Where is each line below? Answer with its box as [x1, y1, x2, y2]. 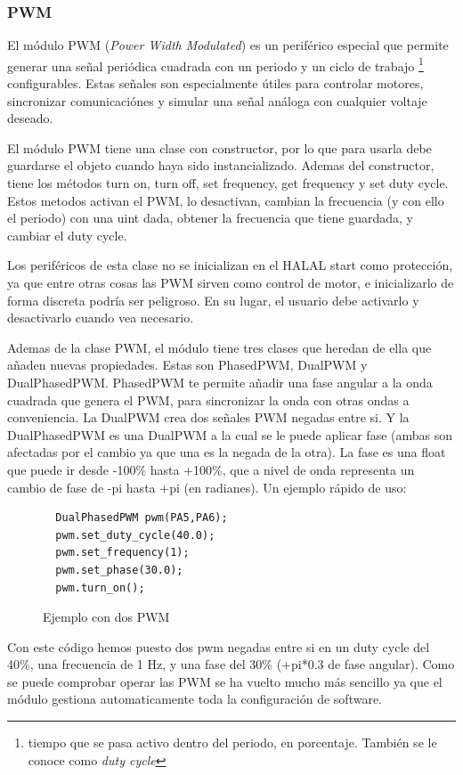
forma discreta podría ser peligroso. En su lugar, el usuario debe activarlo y [7, 290, 419, 309]
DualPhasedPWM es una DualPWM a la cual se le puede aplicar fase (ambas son [7, 425, 453, 444]
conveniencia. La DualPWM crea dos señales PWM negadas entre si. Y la [7, 408, 410, 427]
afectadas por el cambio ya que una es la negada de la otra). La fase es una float [7, 443, 446, 461]
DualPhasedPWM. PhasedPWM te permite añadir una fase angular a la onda [7, 372, 433, 391]
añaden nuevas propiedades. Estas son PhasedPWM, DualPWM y [7, 355, 368, 374]
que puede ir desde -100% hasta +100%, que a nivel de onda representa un [7, 460, 415, 478]
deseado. [7, 109, 53, 127]
